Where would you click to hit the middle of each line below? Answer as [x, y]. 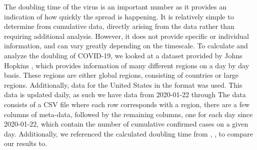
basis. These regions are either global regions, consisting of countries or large [121, 75]
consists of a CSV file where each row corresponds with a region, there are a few [127, 104]
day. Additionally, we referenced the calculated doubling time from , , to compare [128, 133]
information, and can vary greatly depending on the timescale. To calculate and [126, 46]
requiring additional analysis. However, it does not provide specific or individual [126, 36]
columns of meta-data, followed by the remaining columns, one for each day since [128, 114]
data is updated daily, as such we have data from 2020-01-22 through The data [125, 94]
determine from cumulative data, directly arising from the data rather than [119, 26]
